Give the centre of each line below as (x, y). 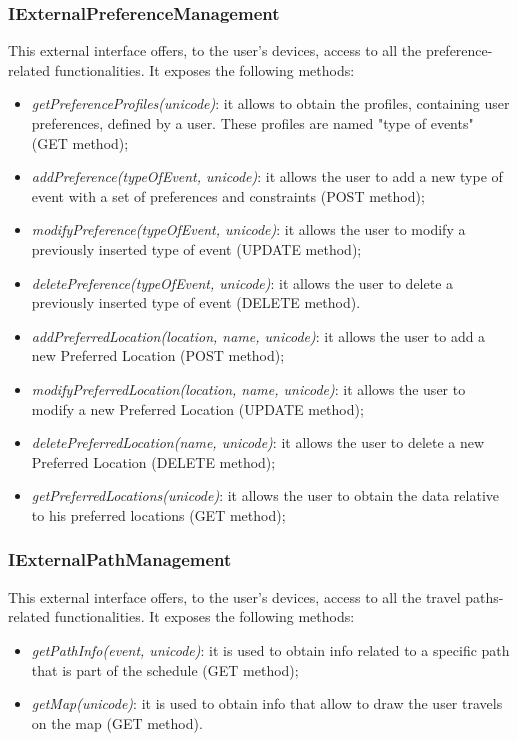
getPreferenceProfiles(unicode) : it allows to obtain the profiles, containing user (270, 103)
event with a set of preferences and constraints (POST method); (228, 195)
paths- (484, 596)
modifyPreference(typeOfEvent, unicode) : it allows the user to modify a (248, 229)
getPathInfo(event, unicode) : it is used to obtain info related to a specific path (270, 649)
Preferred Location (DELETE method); (153, 461)
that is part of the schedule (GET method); (165, 669)
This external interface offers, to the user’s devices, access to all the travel (234, 596)
